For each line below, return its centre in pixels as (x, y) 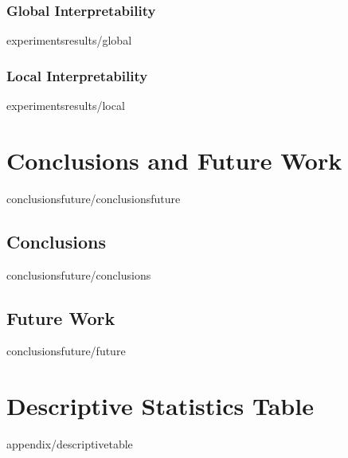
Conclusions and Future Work (174, 160)
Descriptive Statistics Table (160, 406)
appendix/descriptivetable (70, 444)
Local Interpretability (77, 75)
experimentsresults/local (66, 106)
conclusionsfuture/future (66, 351)
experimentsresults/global (69, 40)
